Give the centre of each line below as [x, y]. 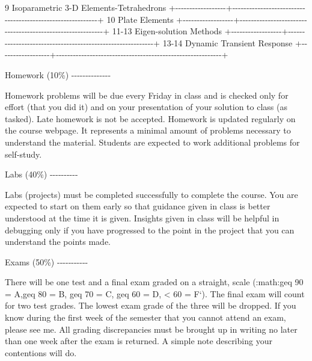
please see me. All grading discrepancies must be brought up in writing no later [151, 329]
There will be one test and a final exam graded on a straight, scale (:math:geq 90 [154, 282]
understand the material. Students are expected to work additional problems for [152, 142]
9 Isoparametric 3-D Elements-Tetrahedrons [86, 7]
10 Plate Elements [140, 19]
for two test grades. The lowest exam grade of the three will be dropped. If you [151, 305]
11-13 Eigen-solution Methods [167, 31]
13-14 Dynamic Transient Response [228, 42]
